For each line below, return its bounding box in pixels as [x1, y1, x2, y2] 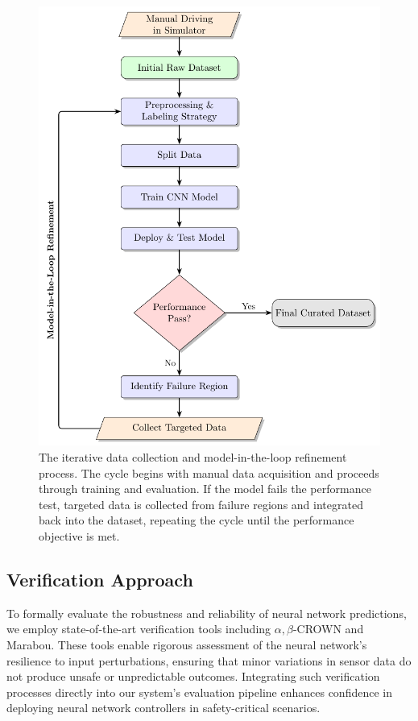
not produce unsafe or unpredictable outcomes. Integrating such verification [6, 668, 380, 685]
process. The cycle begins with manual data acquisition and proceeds [39, 464, 379, 481]
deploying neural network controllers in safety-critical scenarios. [6, 699, 321, 716]
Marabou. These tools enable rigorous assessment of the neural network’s [6, 636, 367, 653]
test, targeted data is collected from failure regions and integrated [39, 495, 363, 512]
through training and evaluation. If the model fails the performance [39, 480, 371, 497]
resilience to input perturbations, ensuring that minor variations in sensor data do [6, 652, 412, 669]
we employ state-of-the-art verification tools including [6, 620, 271, 637]
